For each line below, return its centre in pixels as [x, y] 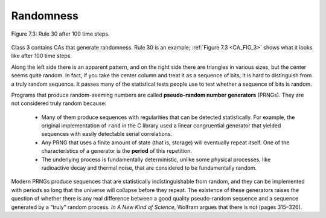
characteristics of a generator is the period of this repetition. [117, 151]
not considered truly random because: [59, 103]
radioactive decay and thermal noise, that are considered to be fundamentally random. [149, 168]
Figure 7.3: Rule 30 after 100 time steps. [60, 34]
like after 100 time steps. [42, 56]
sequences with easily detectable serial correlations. [107, 134]
